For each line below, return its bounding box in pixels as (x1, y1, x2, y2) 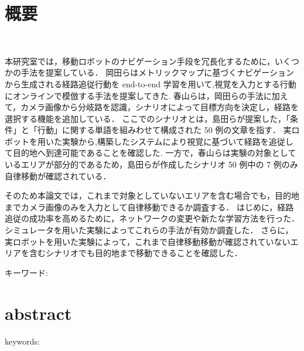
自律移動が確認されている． (5, 169, 111, 182)
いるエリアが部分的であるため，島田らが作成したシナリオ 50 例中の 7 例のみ (5, 158, 298, 171)
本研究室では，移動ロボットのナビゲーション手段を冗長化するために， (5, 54, 275, 67)
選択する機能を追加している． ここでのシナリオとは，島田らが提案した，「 (5, 112, 290, 124)
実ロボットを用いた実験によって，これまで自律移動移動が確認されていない (5, 235, 291, 247)
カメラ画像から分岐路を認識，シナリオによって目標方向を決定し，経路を (21, 101, 299, 113)
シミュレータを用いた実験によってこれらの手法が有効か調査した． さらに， (5, 224, 293, 236)
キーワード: (5, 266, 48, 278)
